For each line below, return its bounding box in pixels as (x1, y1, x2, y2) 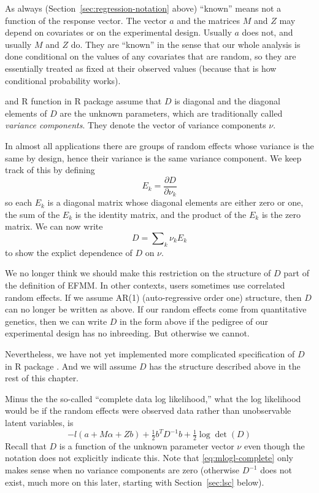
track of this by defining (5, 163, 95, 176)
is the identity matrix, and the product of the (75, 208, 247, 220)
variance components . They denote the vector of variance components (5, 118, 266, 131)
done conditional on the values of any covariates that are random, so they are (5, 50, 296, 63)
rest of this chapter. (5, 371, 79, 384)
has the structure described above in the (149, 359, 301, 372)
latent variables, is (5, 416, 74, 429)
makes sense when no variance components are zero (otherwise (5, 464, 239, 476)
